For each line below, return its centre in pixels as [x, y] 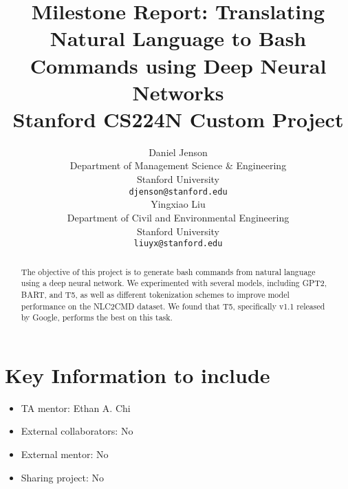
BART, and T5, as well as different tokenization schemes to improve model [155, 294]
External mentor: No [65, 454]
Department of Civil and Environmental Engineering [178, 217]
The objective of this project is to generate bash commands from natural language [168, 271]
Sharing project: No [63, 477]
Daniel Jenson [178, 152]
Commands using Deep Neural [178, 65]
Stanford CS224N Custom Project [178, 119]
